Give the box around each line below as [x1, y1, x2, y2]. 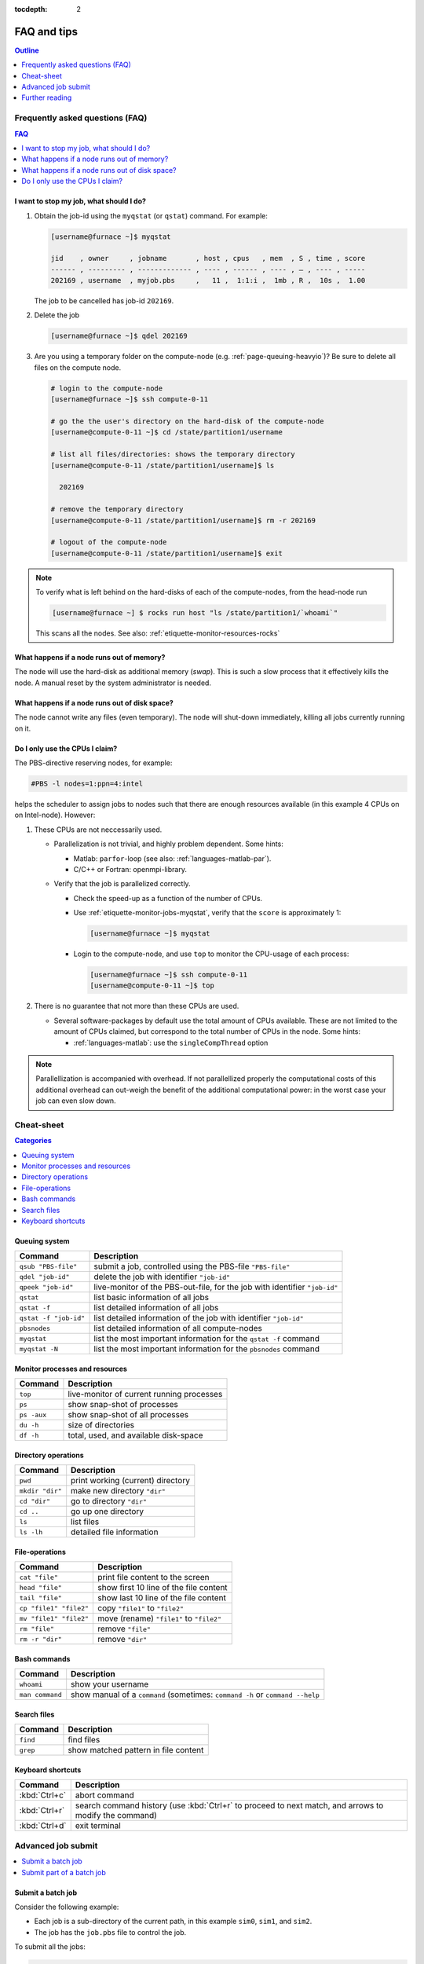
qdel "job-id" [19, 1273, 70, 1281]
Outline [14, 46, 39, 55]
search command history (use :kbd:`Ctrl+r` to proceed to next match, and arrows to [75, 1800, 384, 1811]
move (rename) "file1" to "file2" [97, 1613, 222, 1624]
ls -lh [19, 1528, 43, 1536]
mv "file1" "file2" [19, 1614, 90, 1622]
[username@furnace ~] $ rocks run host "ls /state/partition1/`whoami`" [52, 609, 338, 617]
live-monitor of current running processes [68, 1389, 223, 1400]
